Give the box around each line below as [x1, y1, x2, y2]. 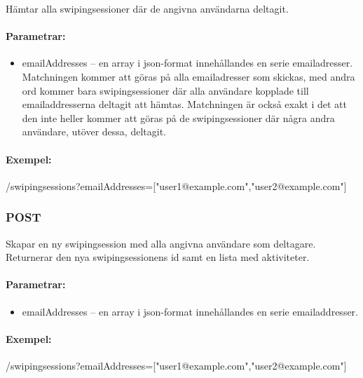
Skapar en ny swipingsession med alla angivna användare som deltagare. [6, 236, 316, 250]
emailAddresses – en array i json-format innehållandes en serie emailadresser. [22, 55, 353, 70]
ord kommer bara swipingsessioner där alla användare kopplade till [22, 83, 309, 97]
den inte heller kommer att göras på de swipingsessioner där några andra [22, 110, 335, 125]
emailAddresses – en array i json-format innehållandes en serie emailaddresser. [22, 304, 358, 318]
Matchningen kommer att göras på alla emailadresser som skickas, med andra [22, 69, 355, 83]
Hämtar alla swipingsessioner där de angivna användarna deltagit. [6, 1, 289, 15]
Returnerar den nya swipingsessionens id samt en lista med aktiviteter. [6, 250, 310, 264]
